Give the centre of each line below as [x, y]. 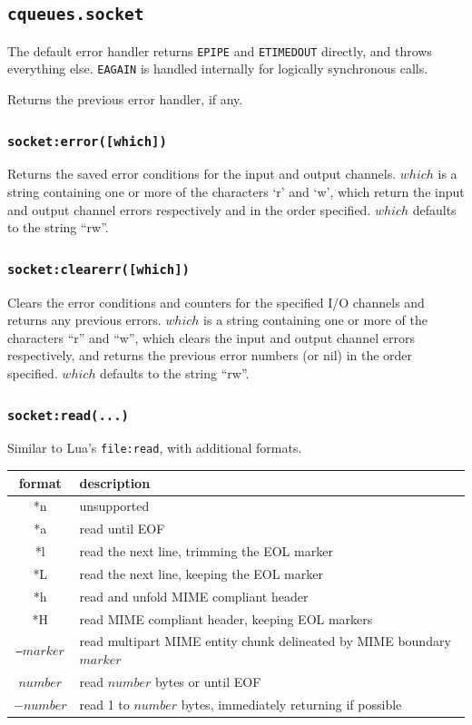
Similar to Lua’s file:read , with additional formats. [155, 448]
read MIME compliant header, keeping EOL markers [226, 618]
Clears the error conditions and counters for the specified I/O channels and [216, 302]
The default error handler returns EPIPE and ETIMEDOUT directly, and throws [220, 50]
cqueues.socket [76, 15]
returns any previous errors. [84, 320]
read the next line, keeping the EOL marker [201, 573]
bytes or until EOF [208, 681]
